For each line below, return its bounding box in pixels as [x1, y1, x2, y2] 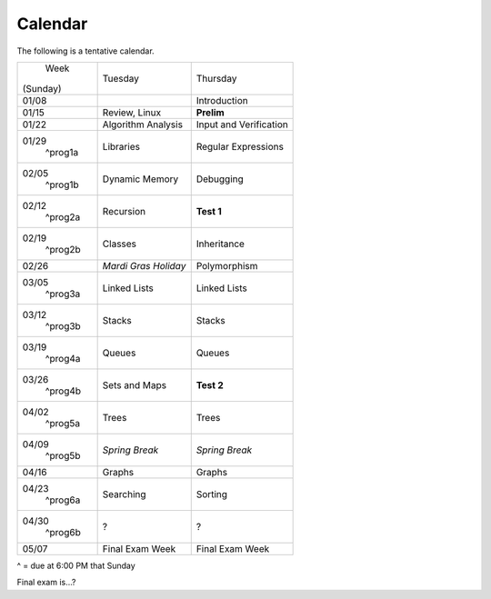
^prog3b [45, 319, 81, 332]
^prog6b [45, 525, 81, 538]
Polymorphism [195, 259, 258, 272]
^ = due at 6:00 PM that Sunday [16, 560, 135, 571]
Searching [102, 487, 146, 500]
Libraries [102, 140, 141, 153]
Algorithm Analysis [102, 118, 184, 131]
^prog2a [45, 210, 81, 223]
